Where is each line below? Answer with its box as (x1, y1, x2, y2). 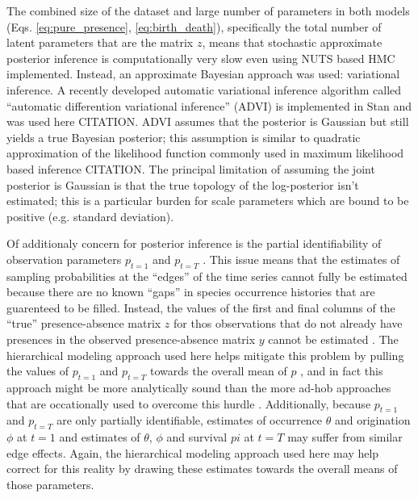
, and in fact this (300, 362, 383, 379)
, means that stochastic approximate (202, 34, 382, 51)
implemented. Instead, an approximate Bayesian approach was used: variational (6, 65, 400, 82)
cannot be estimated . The (268, 331, 399, 348)
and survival (166, 429, 228, 446)
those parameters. (6, 476, 94, 493)
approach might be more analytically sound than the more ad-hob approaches (6, 379, 391, 396)
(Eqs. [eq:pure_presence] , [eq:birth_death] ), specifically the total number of (6, 18, 382, 35)
